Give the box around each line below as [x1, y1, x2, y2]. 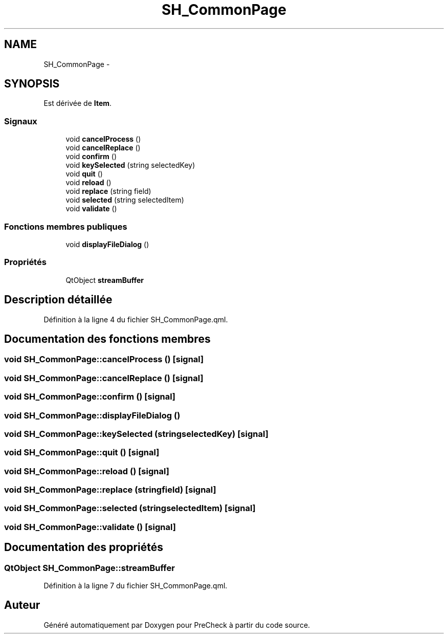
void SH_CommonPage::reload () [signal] [4, 466, 169, 476]
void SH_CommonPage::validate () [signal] [4, 521, 176, 532]
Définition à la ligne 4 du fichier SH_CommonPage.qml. [43, 315, 228, 324]
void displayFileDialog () [65, 239, 149, 249]
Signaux [4, 116, 37, 126]
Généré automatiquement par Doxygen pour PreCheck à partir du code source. [43, 620, 310, 629]
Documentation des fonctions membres [4, 332, 211, 345]
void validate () [65, 204, 117, 213]
